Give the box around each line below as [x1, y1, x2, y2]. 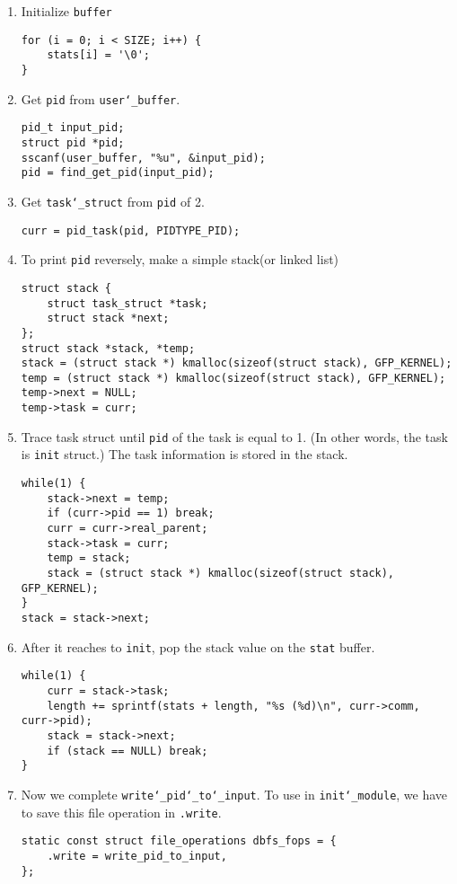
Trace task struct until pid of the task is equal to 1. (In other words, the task [21, 427, 448, 446]
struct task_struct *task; [47, 296, 208, 310]
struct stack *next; [47, 312, 170, 325]
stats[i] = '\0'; [47, 49, 150, 62]
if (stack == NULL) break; [47, 744, 208, 757]
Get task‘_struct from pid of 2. [21, 191, 205, 210]
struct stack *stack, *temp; [21, 341, 196, 355]
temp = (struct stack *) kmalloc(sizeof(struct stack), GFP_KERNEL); [21, 371, 446, 385]
